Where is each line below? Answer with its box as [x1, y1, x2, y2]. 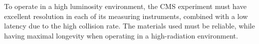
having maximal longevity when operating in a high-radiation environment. [4, 30, 238, 40]
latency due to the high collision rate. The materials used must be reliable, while [4, 20, 255, 31]
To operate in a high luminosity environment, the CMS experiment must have [4, 1, 247, 11]
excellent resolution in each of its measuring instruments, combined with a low [4, 10, 248, 21]
